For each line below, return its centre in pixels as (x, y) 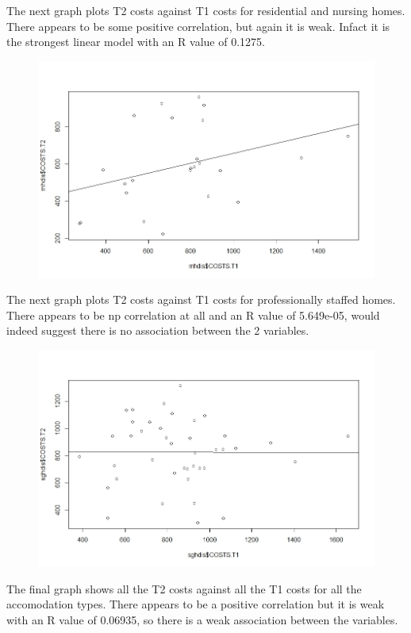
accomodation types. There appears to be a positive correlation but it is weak (196, 604)
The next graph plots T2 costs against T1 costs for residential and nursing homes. (206, 10)
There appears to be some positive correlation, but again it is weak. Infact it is (198, 26)
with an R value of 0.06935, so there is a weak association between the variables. (202, 619)
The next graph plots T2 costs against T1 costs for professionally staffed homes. (201, 299)
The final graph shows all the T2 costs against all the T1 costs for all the (184, 588)
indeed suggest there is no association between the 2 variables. (158, 330)
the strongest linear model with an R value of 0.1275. (136, 42)
